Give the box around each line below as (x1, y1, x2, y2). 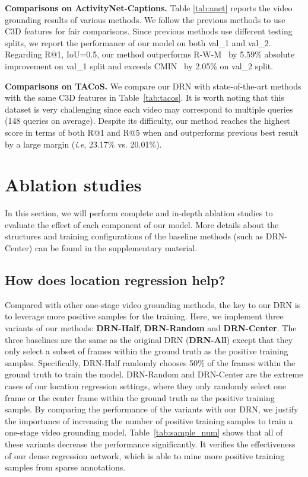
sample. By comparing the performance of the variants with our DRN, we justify (5, 403, 299, 415)
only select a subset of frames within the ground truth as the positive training (5, 345, 288, 357)
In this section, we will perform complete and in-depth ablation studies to (5, 207, 273, 219)
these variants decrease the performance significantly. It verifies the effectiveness (5, 437, 296, 450)
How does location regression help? (5, 271, 226, 289)
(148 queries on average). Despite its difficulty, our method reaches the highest (5, 114, 290, 127)
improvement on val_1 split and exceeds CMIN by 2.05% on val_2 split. (5, 59, 274, 72)
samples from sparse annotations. (5, 461, 126, 473)
